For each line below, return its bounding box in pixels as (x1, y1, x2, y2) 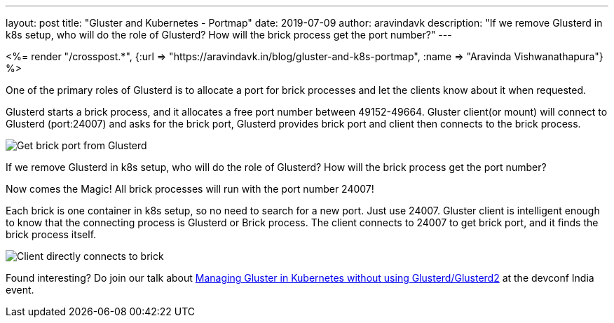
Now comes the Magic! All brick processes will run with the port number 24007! (6, 183, 374, 195)
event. (6, 284, 34, 296)
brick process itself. (6, 228, 97, 240)
